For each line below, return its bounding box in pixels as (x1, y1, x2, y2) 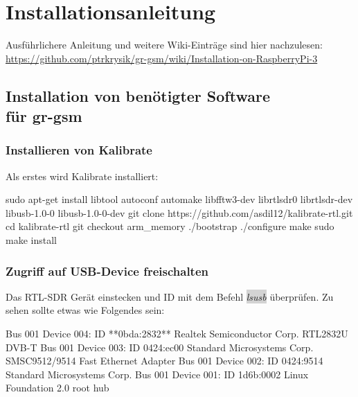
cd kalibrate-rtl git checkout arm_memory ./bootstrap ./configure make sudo (6, 219, 334, 233)
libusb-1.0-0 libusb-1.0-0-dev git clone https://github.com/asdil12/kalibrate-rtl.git (6, 205, 353, 220)
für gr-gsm (6, 105, 82, 127)
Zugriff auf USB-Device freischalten (6, 262, 209, 279)
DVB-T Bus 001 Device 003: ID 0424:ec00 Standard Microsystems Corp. (6, 339, 314, 354)
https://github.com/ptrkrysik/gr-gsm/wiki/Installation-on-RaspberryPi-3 (6, 51, 318, 65)
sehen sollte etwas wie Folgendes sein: (6, 303, 165, 317)
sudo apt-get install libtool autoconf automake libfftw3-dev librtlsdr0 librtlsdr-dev (6, 192, 353, 206)
